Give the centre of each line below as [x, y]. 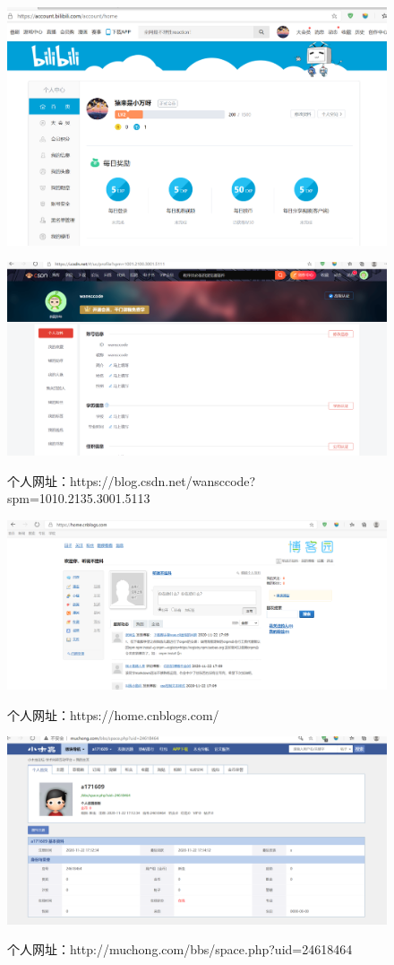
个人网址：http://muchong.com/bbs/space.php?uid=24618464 [180, 949]
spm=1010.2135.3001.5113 [79, 498]
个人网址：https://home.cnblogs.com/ [113, 714]
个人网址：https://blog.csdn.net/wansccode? [132, 480]
